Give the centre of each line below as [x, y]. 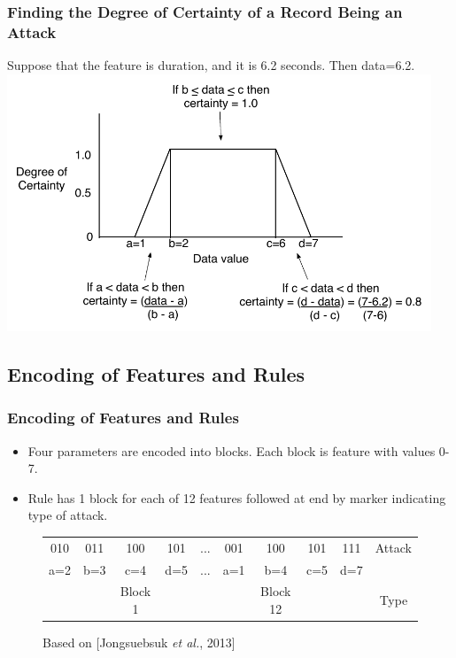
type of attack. [68, 515]
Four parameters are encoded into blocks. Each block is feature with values [232, 450]
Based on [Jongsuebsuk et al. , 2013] [139, 643]
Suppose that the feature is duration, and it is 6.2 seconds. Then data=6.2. [211, 65]
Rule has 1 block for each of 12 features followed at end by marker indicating [237, 497]
